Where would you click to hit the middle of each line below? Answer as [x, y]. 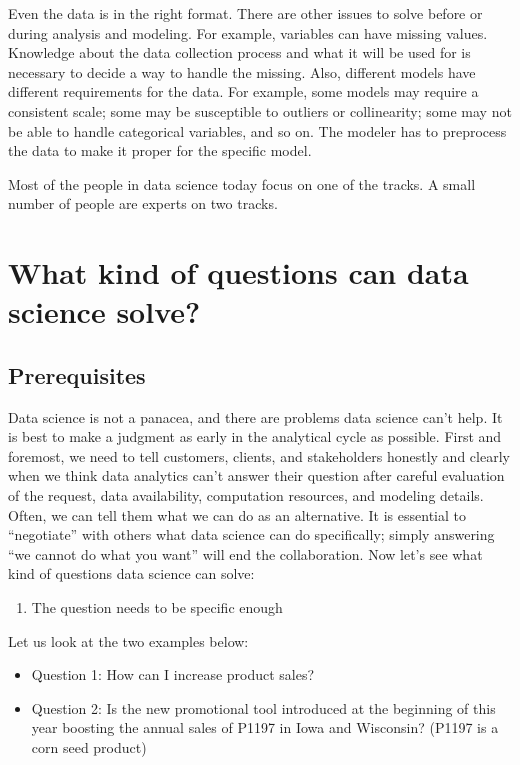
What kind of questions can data [238, 272]
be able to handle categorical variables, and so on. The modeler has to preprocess [257, 130]
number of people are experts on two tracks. [143, 203]
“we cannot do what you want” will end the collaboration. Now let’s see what [245, 553]
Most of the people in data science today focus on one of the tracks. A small [242, 183]
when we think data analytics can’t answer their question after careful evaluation [256, 475]
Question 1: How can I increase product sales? [173, 674]
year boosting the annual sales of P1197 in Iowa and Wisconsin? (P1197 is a [265, 727]
